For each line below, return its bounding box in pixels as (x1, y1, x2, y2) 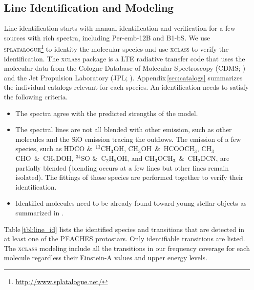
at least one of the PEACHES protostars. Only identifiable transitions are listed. (4, 233, 245, 244)
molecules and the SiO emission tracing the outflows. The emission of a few (15, 134, 241, 144)
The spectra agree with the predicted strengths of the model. (15, 108, 198, 118)
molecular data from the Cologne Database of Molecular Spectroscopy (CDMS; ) (4, 63, 246, 73)
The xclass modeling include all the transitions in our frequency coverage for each (4, 243, 250, 253)
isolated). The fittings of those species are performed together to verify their (15, 172, 244, 182)
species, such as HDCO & (15, 143, 92, 154)
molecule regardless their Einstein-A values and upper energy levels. (4, 252, 208, 263)
